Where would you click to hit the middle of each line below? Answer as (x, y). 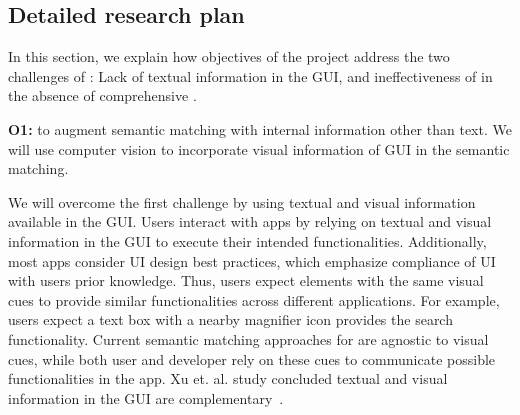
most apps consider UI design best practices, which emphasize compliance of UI (252, 260)
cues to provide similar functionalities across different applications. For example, (254, 299)
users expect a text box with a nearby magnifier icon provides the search (230, 319)
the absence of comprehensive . (102, 95)
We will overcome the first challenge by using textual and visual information (242, 201)
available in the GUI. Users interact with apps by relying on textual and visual (250, 221)
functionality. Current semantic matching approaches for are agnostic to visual (248, 338)
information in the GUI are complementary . (146, 397)
